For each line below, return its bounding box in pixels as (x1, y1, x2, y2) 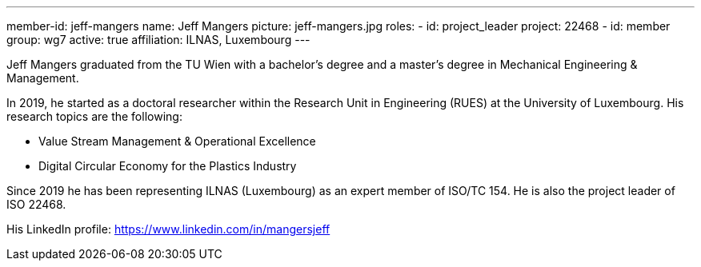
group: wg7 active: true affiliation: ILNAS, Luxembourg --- (6, 33, 310, 46)
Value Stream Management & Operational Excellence (38, 134, 316, 148)
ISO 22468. (6, 197, 66, 211)
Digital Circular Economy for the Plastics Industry (38, 159, 297, 173)
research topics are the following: (6, 110, 182, 123)
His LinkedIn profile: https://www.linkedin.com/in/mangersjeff (6, 222, 330, 236)
